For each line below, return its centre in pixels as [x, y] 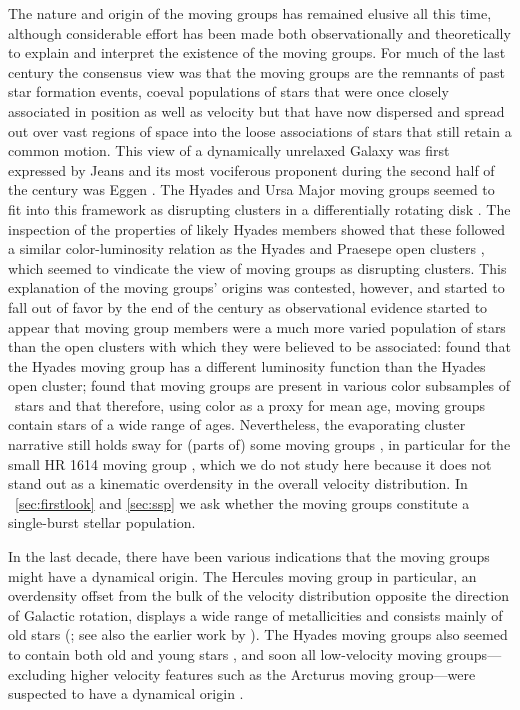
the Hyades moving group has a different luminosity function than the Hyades [247, 365]
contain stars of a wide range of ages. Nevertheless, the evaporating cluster [237, 424]
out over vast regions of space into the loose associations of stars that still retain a [260, 130]
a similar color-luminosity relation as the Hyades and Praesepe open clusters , [246, 248]
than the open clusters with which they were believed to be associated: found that [259, 346]
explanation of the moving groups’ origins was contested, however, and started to [256, 287]
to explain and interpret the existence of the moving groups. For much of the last [257, 52]
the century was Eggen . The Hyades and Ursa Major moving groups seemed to [251, 189]
